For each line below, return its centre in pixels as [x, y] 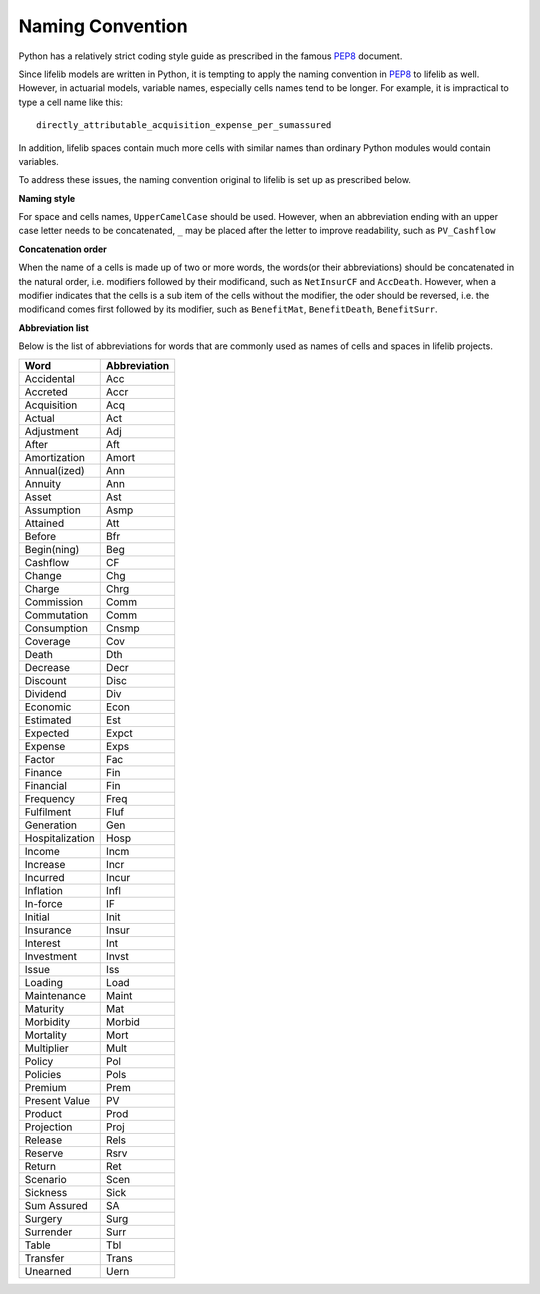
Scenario [45, 1179]
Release [43, 1140]
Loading [44, 982]
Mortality [45, 1035]
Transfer [44, 1258]
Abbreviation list [53, 327]
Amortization [54, 457]
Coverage [47, 641]
